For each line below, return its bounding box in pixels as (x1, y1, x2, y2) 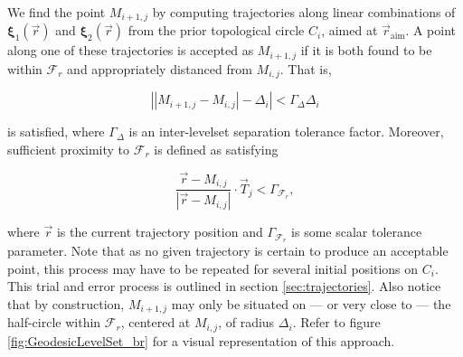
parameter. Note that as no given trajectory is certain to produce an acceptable (7, 240, 449, 259)
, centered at (120, 313, 191, 332)
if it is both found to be (300, 41, 432, 60)
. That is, (279, 59, 332, 78)
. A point (405, 21, 457, 40)
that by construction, (7, 294, 125, 313)
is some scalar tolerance (291, 222, 422, 241)
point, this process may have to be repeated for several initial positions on (7, 258, 419, 277)
